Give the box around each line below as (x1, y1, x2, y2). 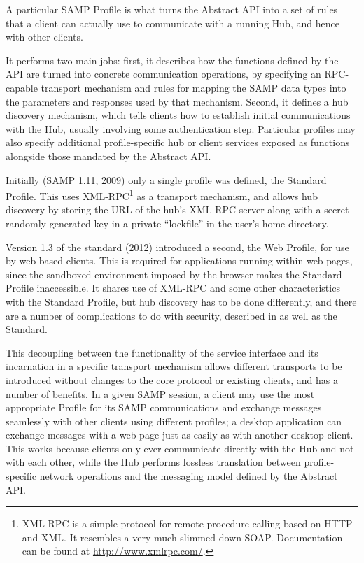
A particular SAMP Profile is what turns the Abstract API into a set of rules (6, 2, 338, 16)
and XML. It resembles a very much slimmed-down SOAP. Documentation (22, 529, 343, 544)
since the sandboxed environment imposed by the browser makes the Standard (6, 266, 342, 281)
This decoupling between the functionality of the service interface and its (6, 345, 318, 359)
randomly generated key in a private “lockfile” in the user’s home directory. (6, 215, 329, 230)
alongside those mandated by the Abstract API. (6, 148, 211, 163)
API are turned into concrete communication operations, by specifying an (6, 66, 321, 81)
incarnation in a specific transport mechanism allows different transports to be (6, 359, 342, 373)
